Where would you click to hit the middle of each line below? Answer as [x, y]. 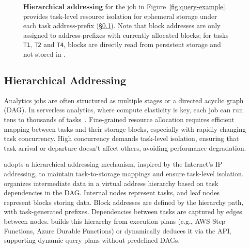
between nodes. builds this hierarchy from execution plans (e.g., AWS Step [115, 221]
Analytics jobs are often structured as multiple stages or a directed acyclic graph [124, 100]
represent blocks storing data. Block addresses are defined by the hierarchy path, [124, 202]
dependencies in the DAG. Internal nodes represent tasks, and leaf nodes [112, 193]
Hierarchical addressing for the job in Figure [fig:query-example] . [125, 6]
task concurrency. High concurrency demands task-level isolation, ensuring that [122, 138]
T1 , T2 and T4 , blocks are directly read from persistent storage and [122, 44]
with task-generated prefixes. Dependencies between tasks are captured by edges [123, 211]
